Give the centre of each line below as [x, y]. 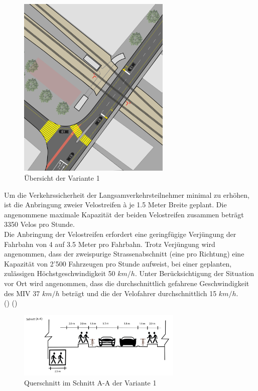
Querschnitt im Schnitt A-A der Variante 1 [90, 382]
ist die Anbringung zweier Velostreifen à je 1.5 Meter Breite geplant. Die [115, 205]
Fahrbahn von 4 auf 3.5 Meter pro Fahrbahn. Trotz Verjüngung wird [110, 244]
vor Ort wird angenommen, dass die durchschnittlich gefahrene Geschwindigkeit [127, 283]
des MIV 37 [22, 293]
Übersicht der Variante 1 [62, 177]
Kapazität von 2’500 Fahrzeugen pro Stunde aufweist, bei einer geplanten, [118, 263]
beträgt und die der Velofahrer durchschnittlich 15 [139, 293]
